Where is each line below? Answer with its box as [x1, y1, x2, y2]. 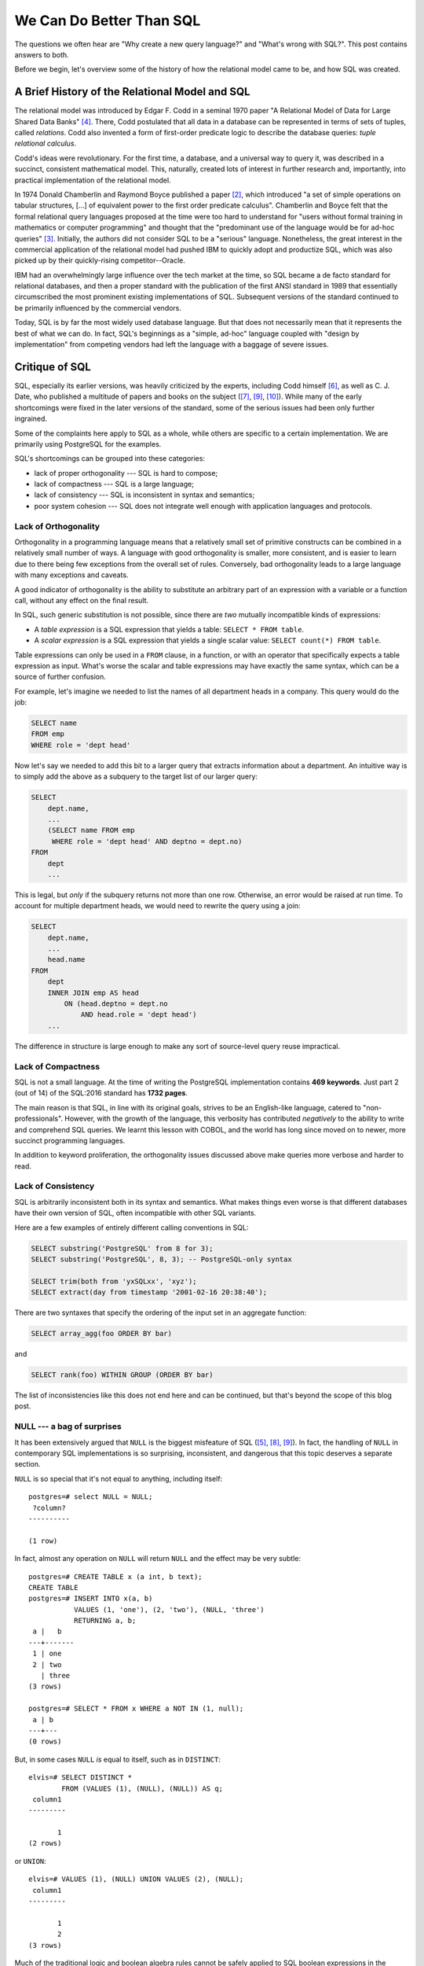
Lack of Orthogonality [14, 521, 101, 532]
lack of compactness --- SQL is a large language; [34, 480, 194, 489]
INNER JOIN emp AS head [47, 988, 139, 997]
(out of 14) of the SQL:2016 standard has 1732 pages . [14, 1088, 188, 1098]
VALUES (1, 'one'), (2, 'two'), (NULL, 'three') [73, 1605, 265, 1614]
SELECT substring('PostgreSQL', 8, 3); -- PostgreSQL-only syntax [31, 1254, 292, 1264]
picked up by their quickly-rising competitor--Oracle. [14, 256, 186, 265]
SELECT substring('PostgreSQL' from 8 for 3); [31, 1243, 214, 1253]
